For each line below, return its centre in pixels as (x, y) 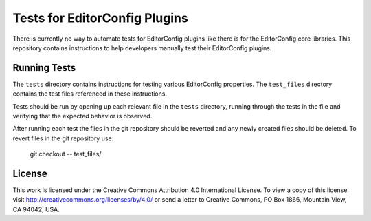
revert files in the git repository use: (63, 138)
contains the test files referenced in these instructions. (90, 94)
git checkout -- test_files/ (66, 154)
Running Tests (44, 68)
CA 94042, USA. (36, 209)
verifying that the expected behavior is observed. (82, 116)
